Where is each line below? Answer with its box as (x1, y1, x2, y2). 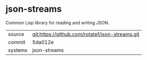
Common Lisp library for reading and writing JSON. (5, 20, 110, 26)
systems (8, 47, 28, 54)
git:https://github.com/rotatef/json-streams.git (32, 30, 140, 37)
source (8, 30, 24, 37)
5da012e (32, 38, 54, 45)
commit (8, 38, 26, 45)
